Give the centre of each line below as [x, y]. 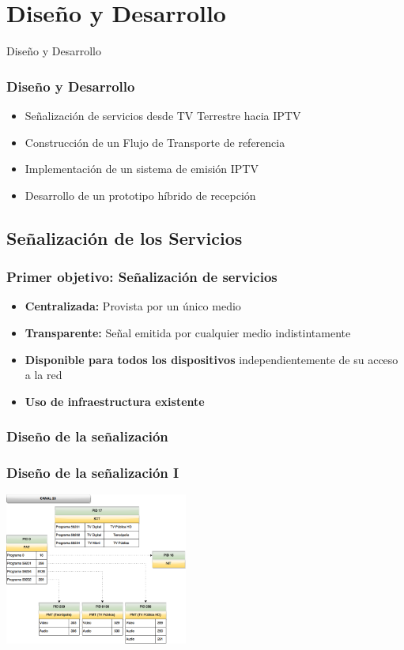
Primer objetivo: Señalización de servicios [142, 277]
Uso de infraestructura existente [115, 401]
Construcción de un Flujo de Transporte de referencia [155, 142]
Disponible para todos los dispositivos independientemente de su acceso [211, 359]
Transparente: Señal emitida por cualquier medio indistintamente [188, 332]
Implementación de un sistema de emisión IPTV [142, 169]
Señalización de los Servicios [125, 237]
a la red [43, 375]
